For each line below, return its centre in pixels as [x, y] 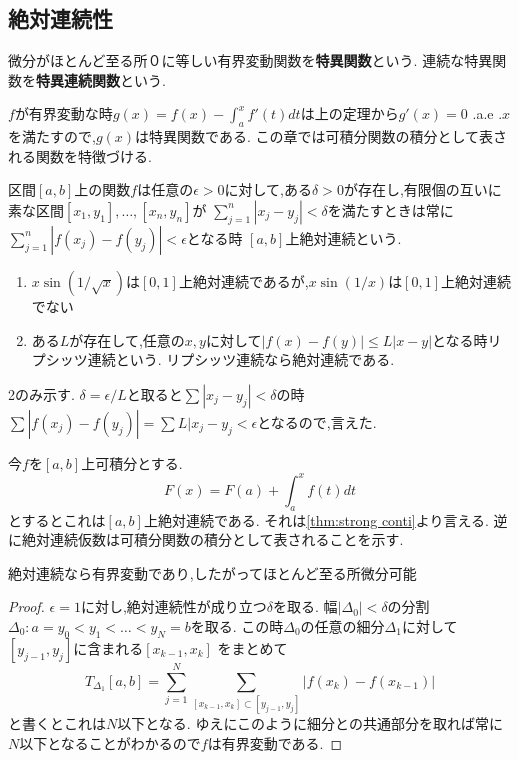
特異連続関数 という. [101, 79]
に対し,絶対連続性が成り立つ [173, 606]
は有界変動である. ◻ [275, 742]
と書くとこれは [57, 722]
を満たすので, [52, 136]
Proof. [26, 606]
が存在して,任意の [127, 339]
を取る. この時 [237, 626]
